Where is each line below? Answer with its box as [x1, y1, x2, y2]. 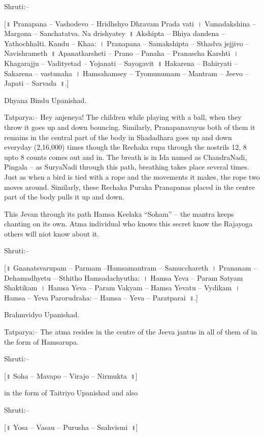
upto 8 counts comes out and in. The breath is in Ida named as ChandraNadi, [4, 151, 247, 162]
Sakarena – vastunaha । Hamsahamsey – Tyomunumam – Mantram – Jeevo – [4, 68, 249, 78]
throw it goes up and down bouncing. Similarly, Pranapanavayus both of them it [4, 121, 255, 132]
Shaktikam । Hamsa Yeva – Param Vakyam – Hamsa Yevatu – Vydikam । [4, 282, 240, 293]
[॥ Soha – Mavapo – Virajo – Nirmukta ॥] [4, 370, 138, 381]
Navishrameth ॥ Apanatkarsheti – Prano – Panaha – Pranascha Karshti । [4, 48, 239, 58]
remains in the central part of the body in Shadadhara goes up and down [4, 131, 232, 142]
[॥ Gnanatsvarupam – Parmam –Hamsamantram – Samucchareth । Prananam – [4, 262, 257, 273]
